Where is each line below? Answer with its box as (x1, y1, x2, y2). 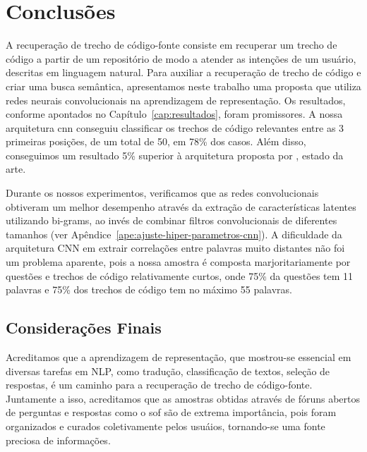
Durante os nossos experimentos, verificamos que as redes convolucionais (6, 185, 319, 200)
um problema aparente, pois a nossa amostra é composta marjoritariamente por (6, 255, 351, 269)
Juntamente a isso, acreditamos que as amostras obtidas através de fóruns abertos (6, 391, 360, 405)
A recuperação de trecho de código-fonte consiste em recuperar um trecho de (6, 37, 337, 52)
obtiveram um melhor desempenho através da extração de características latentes (6, 199, 356, 214)
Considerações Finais (6, 317, 162, 338)
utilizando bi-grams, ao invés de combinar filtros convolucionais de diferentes (6, 213, 337, 228)
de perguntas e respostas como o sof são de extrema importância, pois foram (6, 405, 337, 420)
